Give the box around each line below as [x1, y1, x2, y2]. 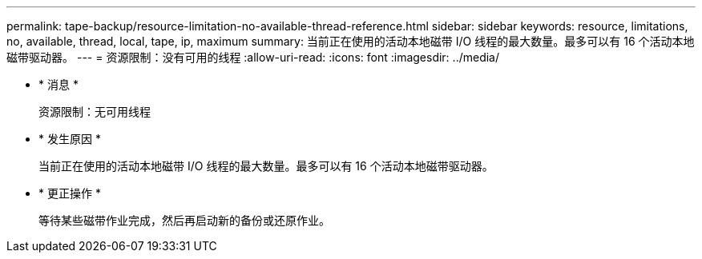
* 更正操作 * [38, 186, 101, 200]
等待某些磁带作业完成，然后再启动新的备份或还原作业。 [38, 213, 330, 227]
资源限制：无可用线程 [38, 106, 151, 118]
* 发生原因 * [38, 132, 101, 145]
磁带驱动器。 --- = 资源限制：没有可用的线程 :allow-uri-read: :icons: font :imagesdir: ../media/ [6, 50, 500, 64]
